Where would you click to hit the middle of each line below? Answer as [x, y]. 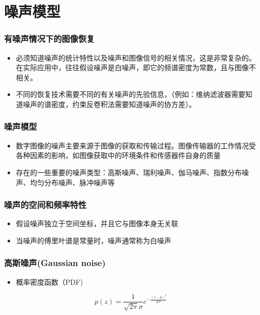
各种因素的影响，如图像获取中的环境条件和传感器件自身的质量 [118, 155]
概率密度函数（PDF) [49, 281]
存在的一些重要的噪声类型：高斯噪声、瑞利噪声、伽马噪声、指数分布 [129, 172]
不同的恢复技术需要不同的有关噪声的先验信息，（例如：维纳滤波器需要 [131, 94]
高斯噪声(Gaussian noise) [55, 263]
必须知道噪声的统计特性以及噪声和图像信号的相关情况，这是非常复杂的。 [136, 57]
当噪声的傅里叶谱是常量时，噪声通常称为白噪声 [93, 240]
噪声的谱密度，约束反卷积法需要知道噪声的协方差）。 [109, 104]
